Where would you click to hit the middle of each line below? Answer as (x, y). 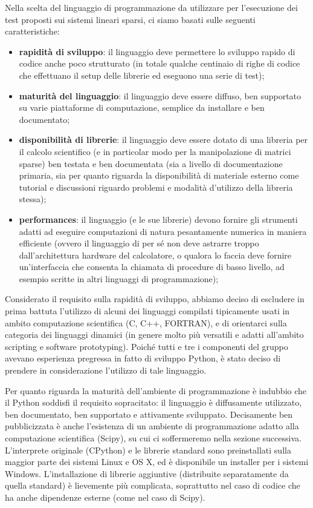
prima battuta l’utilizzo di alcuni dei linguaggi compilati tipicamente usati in (147, 311)
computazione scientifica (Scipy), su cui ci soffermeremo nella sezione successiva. (153, 438)
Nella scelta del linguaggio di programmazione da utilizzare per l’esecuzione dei (151, 7)
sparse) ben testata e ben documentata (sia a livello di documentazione (151, 163)
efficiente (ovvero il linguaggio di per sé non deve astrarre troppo (139, 243)
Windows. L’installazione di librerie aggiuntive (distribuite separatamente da (147, 473)
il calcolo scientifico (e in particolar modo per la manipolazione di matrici (155, 151)
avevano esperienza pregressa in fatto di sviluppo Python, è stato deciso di (143, 358)
